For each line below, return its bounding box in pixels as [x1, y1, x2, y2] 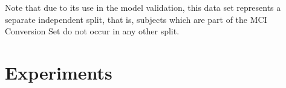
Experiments [5, 60, 112, 84]
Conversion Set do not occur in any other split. [5, 25, 180, 37]
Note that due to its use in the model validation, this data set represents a [5, 1, 281, 13]
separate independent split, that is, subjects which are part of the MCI [5, 13, 267, 25]
